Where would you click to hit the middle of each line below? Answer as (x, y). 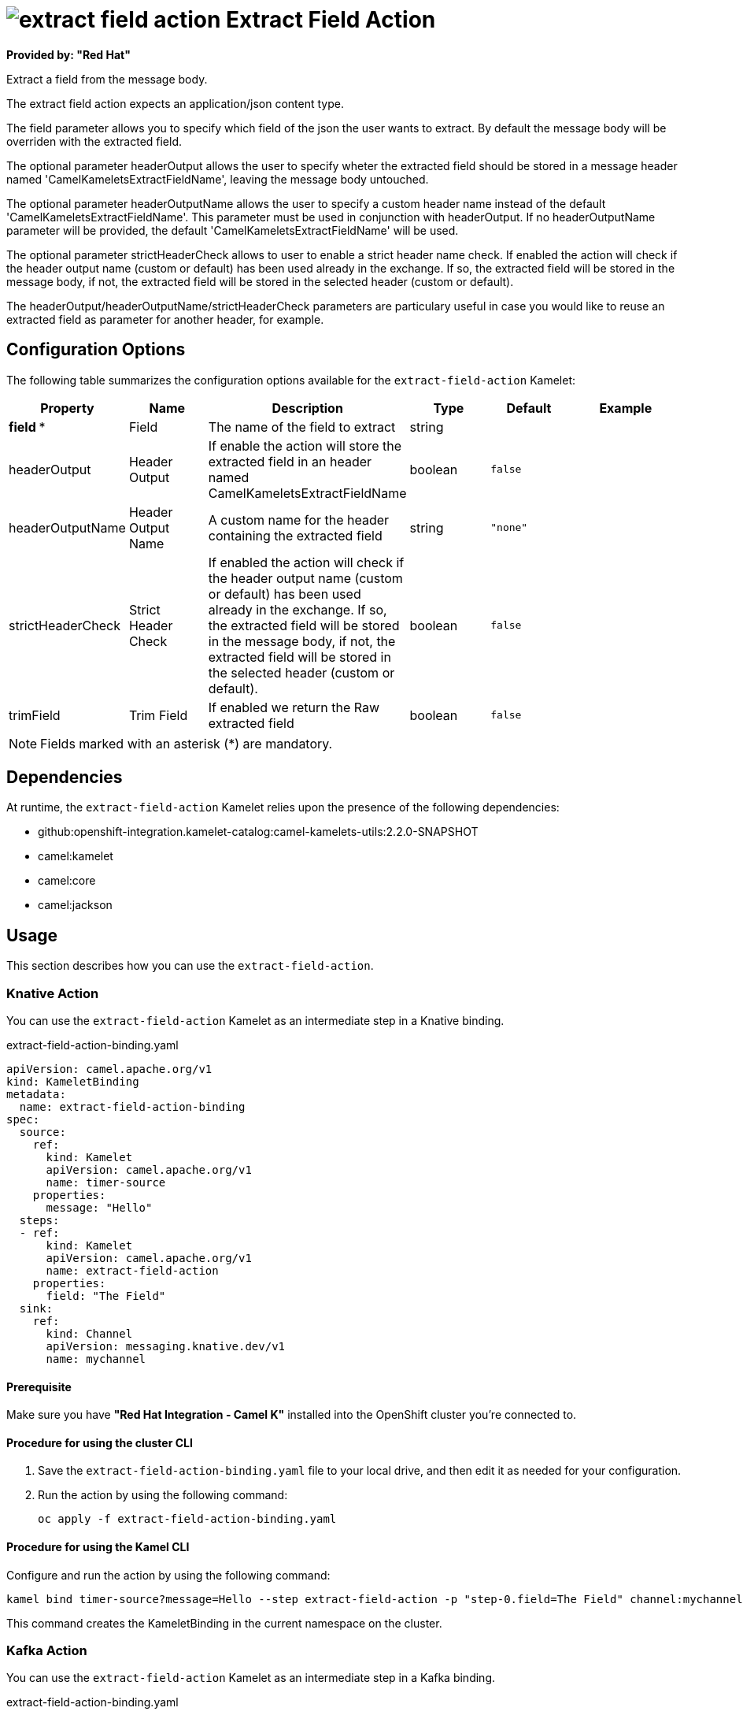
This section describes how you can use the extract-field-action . (190, 966)
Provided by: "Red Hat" (68, 54)
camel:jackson (75, 905)
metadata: (36, 1095)
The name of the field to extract (302, 427)
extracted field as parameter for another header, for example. (165, 319)
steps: (39, 1221)
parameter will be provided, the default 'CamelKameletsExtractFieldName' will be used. (233, 230)
